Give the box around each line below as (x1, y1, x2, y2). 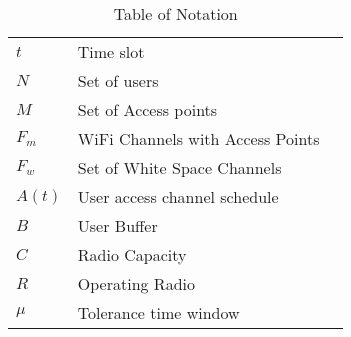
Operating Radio (77, 272, 195, 295)
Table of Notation (113, 2, 238, 25)
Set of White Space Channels (77, 156, 282, 179)
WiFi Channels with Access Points (77, 127, 320, 150)
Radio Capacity (77, 243, 187, 266)
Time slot (77, 40, 145, 63)
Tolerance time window (77, 301, 240, 324)
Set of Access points (77, 98, 218, 121)
